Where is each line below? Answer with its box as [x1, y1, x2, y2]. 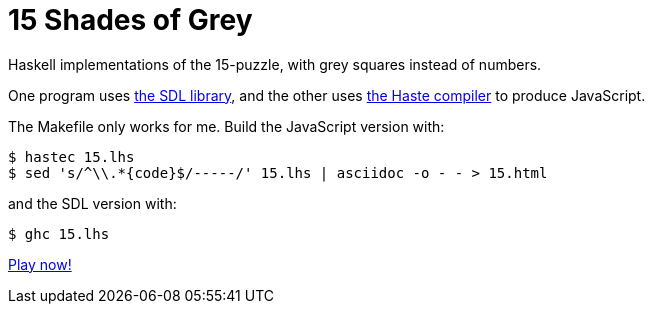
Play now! [8, 255, 72, 273]
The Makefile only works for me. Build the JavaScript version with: [8, 117, 445, 135]
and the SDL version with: [8, 194, 177, 212]
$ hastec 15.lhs [8, 148, 135, 165]
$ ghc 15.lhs [8, 225, 110, 242]
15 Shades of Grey [8, 3, 253, 37]
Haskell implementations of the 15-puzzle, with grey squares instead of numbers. [8, 55, 542, 73]
